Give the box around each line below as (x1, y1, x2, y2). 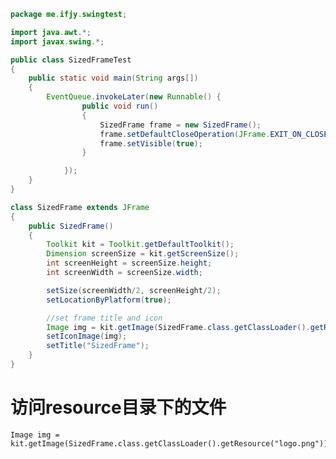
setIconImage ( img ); (46, 331, 128, 342)
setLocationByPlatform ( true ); (46, 295, 172, 305)
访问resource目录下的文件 (10, 396, 227, 419)
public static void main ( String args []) (28, 73, 199, 84)
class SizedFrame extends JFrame (10, 202, 150, 212)
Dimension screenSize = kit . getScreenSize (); (46, 249, 240, 259)
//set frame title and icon (46, 313, 163, 323)
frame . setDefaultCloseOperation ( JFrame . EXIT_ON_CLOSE (99, 129, 329, 139)
